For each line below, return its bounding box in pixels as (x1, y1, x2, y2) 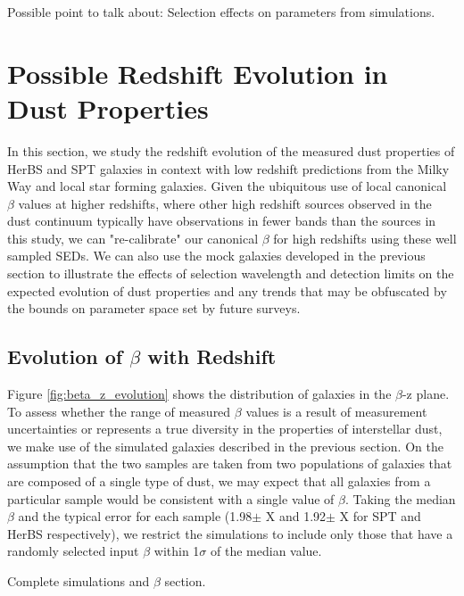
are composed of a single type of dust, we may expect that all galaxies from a (7, 472, 431, 491)
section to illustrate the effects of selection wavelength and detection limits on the (7, 264, 454, 283)
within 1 (153, 542, 200, 560)
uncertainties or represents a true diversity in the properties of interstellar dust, (7, 419, 443, 438)
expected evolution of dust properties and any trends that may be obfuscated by (7, 281, 447, 300)
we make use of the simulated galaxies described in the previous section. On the (7, 436, 443, 455)
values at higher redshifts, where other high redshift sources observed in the (18, 194, 432, 212)
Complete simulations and (7, 571, 150, 590)
